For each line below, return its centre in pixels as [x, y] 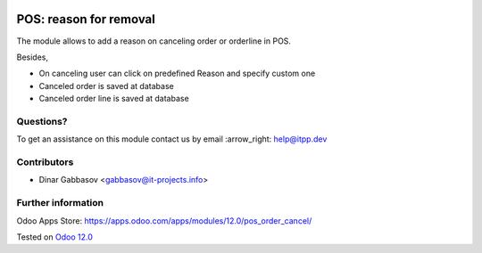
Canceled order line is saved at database [114, 99]
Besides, [33, 57]
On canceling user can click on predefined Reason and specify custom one [177, 73]
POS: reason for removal [86, 19]
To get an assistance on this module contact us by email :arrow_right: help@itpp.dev [172, 139]
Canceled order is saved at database [106, 86]
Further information [60, 203]
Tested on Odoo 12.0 [54, 237]
